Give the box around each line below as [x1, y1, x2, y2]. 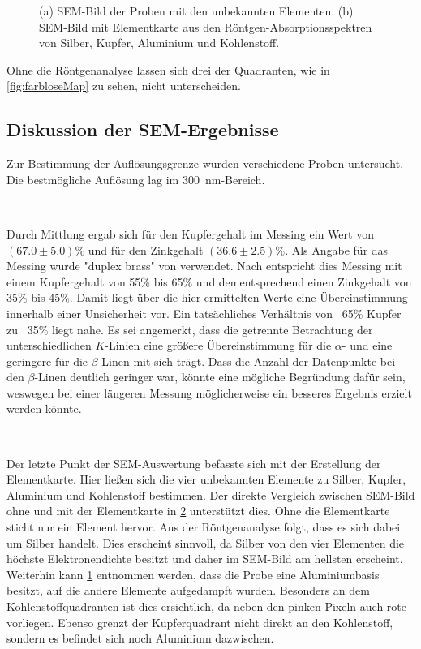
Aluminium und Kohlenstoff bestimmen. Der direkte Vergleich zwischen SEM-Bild [6, 486, 415, 503]
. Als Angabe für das [285, 241, 389, 258]
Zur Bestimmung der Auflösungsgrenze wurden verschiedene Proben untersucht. [6, 155, 404, 172]
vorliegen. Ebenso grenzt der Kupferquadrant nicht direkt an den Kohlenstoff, [6, 613, 393, 630]
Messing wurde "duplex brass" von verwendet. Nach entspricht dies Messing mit [6, 257, 402, 274]
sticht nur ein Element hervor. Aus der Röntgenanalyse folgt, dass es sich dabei [6, 518, 401, 535]
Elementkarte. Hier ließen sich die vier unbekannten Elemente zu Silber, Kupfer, [6, 471, 406, 488]
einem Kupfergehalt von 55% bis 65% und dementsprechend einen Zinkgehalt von [6, 273, 412, 290]
